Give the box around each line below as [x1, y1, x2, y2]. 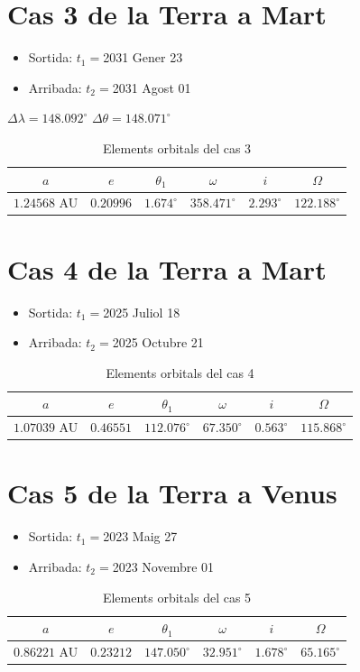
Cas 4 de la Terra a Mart [7, 250, 327, 287]
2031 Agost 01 [112, 78, 191, 97]
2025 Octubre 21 [112, 333, 204, 352]
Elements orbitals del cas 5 [102, 587, 252, 606]
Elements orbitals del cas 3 [102, 138, 252, 157]
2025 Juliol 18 [103, 302, 180, 321]
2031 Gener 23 [103, 48, 183, 67]
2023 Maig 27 [103, 527, 178, 546]
